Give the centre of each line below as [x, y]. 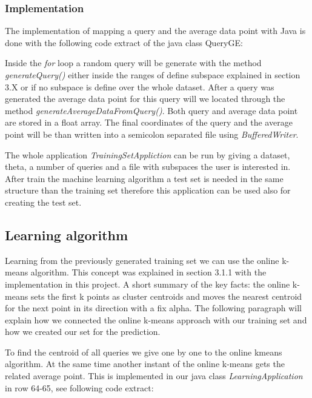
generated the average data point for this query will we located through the [145, 99]
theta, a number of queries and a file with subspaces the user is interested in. [148, 167]
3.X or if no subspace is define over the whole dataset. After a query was [140, 86]
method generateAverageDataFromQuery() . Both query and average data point [151, 110]
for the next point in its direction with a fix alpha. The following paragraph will [153, 308]
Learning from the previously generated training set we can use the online [142, 260]
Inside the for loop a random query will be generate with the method [133, 63]
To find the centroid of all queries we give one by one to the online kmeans [144, 352]
